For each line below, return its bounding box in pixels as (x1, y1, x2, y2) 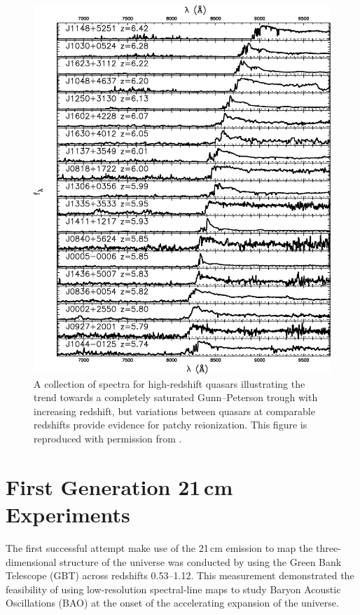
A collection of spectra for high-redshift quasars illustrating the (34, 376, 305, 391)
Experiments (6, 500, 130, 529)
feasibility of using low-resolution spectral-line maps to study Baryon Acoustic (6, 581, 341, 596)
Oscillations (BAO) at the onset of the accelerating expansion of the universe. (6, 595, 339, 610)
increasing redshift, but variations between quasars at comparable (34, 403, 315, 418)
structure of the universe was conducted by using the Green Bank (60, 554, 342, 569)
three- (316, 540, 341, 555)
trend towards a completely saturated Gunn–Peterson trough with (34, 390, 318, 405)
